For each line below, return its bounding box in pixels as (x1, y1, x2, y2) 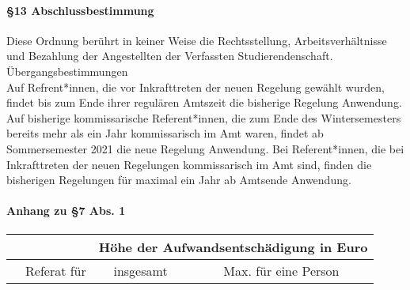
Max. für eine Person (223, 261, 340, 280)
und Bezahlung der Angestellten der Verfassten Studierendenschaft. (6, 47, 333, 64)
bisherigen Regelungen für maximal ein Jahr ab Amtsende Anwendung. (6, 171, 351, 188)
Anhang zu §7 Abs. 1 (6, 202, 126, 219)
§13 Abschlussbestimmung (6, 2, 154, 18)
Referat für (25, 261, 86, 280)
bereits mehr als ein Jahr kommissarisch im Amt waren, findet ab (6, 125, 324, 141)
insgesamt (113, 261, 168, 280)
